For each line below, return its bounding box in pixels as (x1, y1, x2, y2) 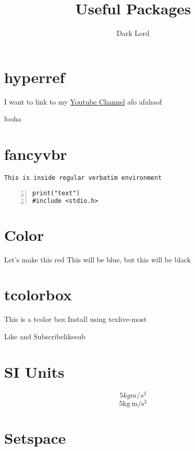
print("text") (32, 189, 80, 197)
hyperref (4, 66, 65, 87)
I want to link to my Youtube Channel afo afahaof (4, 96, 162, 107)
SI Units (4, 361, 64, 382)
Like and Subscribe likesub (4, 331, 85, 341)
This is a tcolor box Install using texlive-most (4, 314, 147, 324)
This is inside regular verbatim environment (4, 174, 162, 181)
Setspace (4, 427, 66, 448)
